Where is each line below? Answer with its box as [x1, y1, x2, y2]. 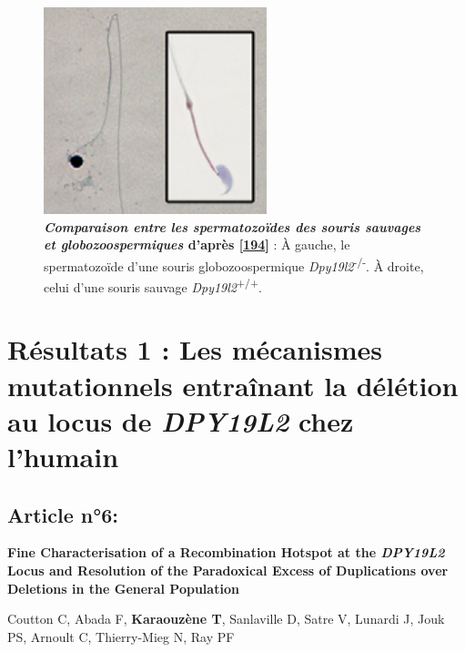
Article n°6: [7, 500, 119, 528]
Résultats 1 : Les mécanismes [7, 331, 382, 368]
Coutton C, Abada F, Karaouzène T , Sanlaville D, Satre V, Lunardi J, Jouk [7, 609, 445, 628]
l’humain [7, 438, 119, 475]
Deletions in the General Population [7, 578, 239, 597]
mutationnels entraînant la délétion [7, 366, 459, 403]
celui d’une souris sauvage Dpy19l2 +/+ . [44, 275, 262, 296]
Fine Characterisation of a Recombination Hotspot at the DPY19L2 [7, 543, 445, 562]
